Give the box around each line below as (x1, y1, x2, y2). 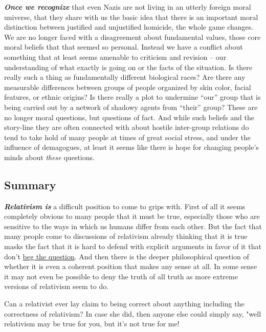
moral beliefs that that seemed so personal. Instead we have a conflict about (4, 41, 243, 52)
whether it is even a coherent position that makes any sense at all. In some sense (4, 261, 257, 272)
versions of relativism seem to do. (4, 281, 109, 292)
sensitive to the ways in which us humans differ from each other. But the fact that (4, 220, 262, 231)
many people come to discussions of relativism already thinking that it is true (4, 231, 248, 241)
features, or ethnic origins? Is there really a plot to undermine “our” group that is (4, 92, 261, 102)
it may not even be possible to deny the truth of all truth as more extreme (4, 271, 238, 281)
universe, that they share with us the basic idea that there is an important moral (4, 11, 258, 22)
